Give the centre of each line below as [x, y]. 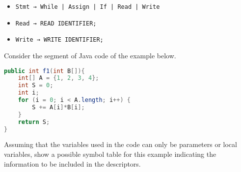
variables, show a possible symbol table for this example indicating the [110, 154]
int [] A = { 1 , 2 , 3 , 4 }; [58, 78]
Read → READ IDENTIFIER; [56, 23]
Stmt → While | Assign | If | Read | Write [88, 7]
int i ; [28, 93]
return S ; [34, 122]
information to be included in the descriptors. [72, 163]
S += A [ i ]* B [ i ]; [58, 107]
